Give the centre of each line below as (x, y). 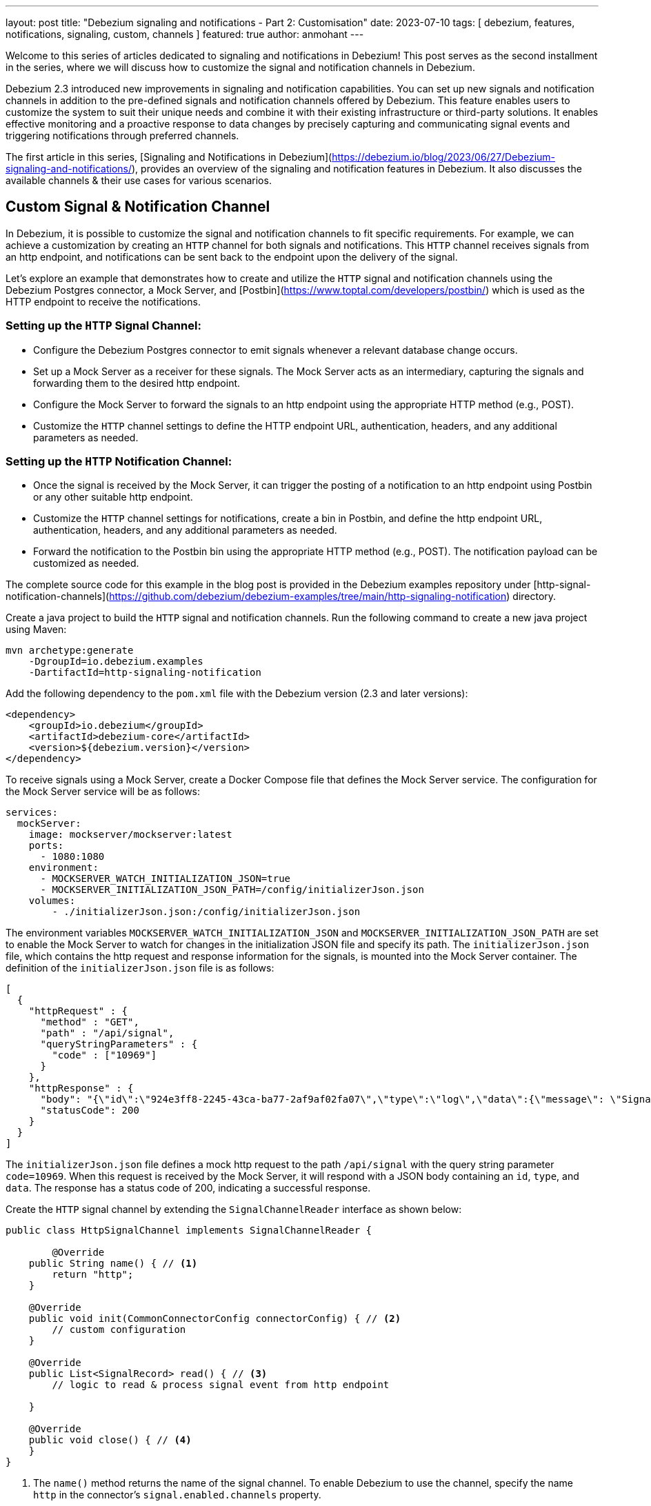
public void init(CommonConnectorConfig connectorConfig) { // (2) (215, 1319)
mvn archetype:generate (70, 651)
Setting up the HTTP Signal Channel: (103, 326)
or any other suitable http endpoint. (113, 497)
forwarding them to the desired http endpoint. (137, 383)
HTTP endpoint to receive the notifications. (103, 301)
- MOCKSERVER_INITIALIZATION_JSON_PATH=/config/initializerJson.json (232, 890)
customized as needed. (86, 563)
